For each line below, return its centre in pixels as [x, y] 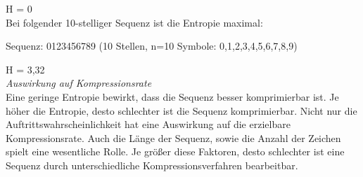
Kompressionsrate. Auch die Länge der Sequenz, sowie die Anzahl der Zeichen [173, 137]
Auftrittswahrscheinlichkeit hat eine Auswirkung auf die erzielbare [148, 124]
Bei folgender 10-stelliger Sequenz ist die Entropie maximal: [134, 22]
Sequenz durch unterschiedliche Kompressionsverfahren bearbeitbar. [152, 165]
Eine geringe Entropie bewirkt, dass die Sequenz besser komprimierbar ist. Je [172, 96]
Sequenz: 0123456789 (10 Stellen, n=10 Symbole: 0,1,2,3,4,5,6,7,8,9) [152, 46]
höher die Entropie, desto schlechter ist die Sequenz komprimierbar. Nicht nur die [181, 110]
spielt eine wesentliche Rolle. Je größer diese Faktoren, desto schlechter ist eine [175, 151]
